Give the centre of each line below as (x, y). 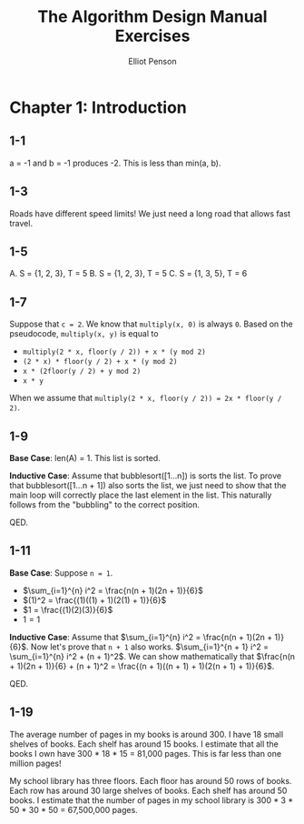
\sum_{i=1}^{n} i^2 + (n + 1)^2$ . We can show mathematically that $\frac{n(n (152, 656)
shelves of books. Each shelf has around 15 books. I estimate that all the (144, 744)
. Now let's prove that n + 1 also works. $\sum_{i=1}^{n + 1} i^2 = (147, 647)
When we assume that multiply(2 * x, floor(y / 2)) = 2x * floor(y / (146, 398)
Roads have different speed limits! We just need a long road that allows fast (150, 213)
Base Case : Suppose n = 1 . (61, 573)
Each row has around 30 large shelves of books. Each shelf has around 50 (148, 790)
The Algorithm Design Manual (152, 17)
